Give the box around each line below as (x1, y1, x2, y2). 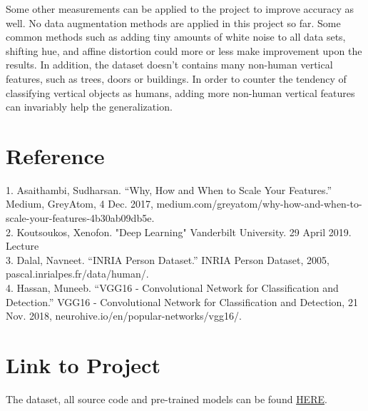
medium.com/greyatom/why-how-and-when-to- (156, 196, 362, 211)
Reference (6, 141, 105, 170)
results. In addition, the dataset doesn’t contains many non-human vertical (6, 57, 333, 72)
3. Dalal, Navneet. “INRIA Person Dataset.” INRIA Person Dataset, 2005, (6, 252, 329, 267)
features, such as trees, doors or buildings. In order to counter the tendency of (6, 71, 347, 86)
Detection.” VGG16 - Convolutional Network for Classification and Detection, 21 (6, 294, 358, 309)
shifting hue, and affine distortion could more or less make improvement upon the (6, 43, 362, 58)
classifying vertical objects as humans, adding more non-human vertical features (6, 85, 355, 100)
